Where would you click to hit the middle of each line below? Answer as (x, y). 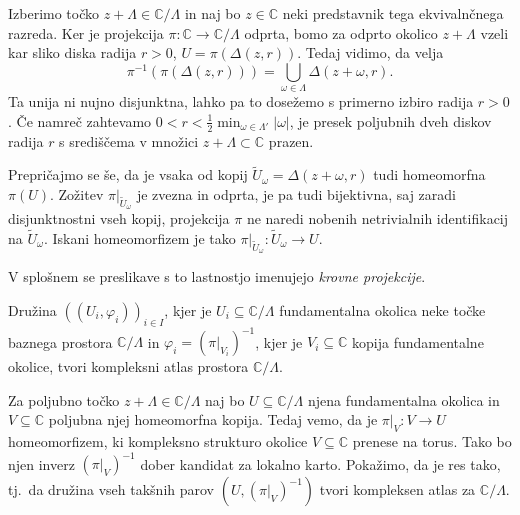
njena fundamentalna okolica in (403, 399)
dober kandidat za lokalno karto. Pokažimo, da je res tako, (320, 463)
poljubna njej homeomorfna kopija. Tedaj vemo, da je (213, 419)
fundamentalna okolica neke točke (382, 309)
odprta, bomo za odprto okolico (341, 32)
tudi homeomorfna (429, 174)
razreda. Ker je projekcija (86, 32)
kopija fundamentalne (418, 341)
